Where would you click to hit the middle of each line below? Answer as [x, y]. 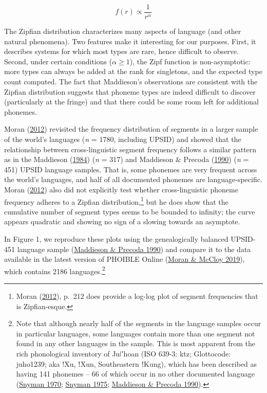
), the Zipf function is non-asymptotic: [190, 61]
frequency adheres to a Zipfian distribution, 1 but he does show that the [116, 201]
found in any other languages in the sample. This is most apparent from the [136, 343]
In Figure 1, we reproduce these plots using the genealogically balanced [116, 239]
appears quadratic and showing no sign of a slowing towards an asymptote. [122, 221]
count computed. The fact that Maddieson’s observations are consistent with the [131, 82]
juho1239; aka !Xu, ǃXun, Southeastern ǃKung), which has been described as [137, 363]
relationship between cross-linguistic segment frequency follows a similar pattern [130, 149]
